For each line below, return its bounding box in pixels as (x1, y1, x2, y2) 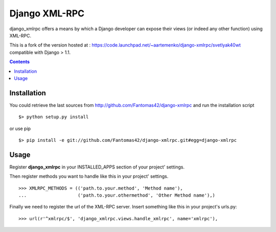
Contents (9, 59, 30, 65)
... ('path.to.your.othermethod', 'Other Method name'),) (18, 193, 216, 198)
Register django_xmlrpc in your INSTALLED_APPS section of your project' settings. (9, 164, 185, 170)
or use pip (9, 125, 31, 132)
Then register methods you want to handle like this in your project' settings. (9, 173, 169, 179)
